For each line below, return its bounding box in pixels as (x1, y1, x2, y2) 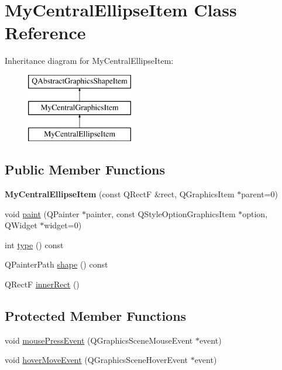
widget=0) (44, 219, 82, 231)
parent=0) (241, 188, 278, 200)
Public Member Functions (5, 160, 165, 179)
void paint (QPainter (5, 207, 80, 220)
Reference (5, 20, 86, 44)
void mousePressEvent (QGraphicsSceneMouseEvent (5, 334, 193, 346)
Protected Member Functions (5, 307, 187, 325)
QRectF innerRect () (5, 278, 80, 290)
